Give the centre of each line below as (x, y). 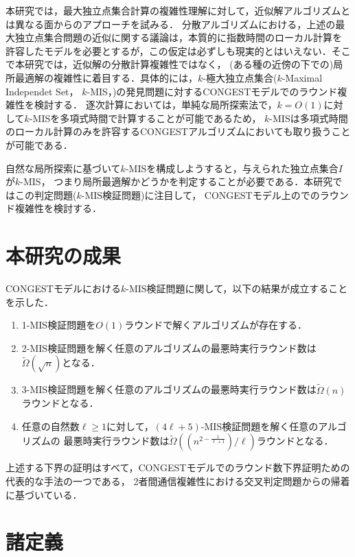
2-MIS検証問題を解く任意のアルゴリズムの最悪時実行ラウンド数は (169, 347)
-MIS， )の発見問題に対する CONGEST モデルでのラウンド (212, 91)
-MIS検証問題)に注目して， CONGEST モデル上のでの (201, 194)
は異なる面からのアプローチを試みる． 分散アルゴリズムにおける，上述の (171, 24)
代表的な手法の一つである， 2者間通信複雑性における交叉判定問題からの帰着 (178, 481)
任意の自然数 (50, 426)
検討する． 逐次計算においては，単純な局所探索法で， (156, 105)
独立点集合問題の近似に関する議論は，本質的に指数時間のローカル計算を (178, 37)
